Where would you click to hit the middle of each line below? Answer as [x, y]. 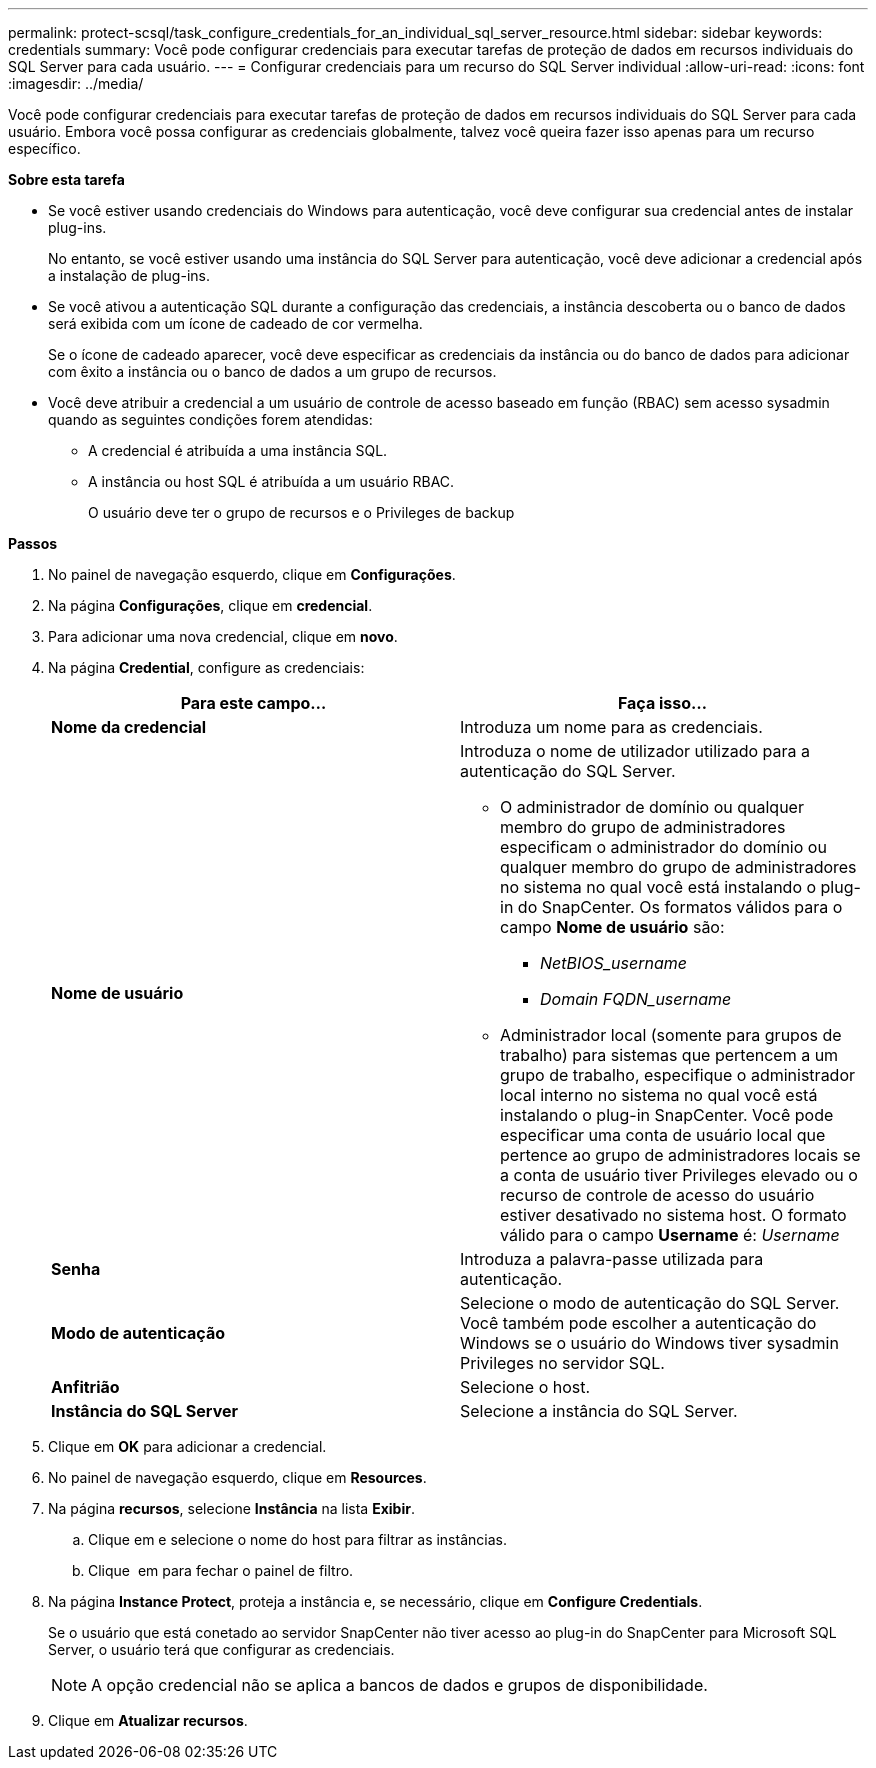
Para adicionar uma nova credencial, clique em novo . [223, 636]
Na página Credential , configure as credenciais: [206, 667]
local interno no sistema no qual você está [659, 1095]
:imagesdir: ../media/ [76, 83]
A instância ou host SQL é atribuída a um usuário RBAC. [271, 481]
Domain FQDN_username [636, 999]
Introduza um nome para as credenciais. [611, 727]
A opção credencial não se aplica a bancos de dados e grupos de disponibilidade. [399, 1685]
